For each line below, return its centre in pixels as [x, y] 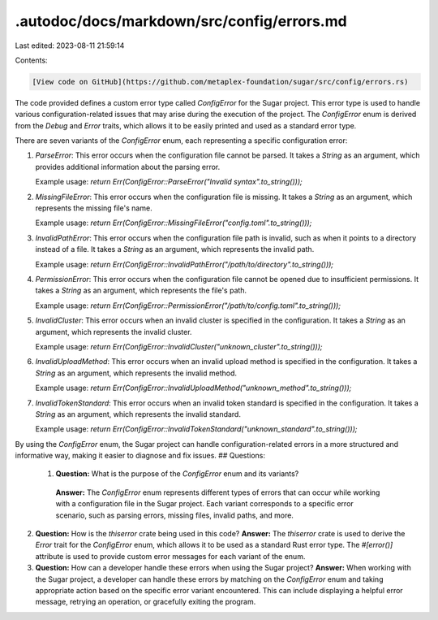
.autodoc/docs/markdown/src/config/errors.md [181, 21]
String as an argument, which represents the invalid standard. [138, 414]
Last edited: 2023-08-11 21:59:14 [70, 46]
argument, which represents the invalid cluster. [114, 332]
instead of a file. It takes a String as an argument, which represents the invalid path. [175, 249]
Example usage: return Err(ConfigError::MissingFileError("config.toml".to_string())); [174, 223]
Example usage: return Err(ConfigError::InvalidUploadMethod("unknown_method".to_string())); [193, 388]
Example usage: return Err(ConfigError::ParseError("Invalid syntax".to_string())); [169, 182]
